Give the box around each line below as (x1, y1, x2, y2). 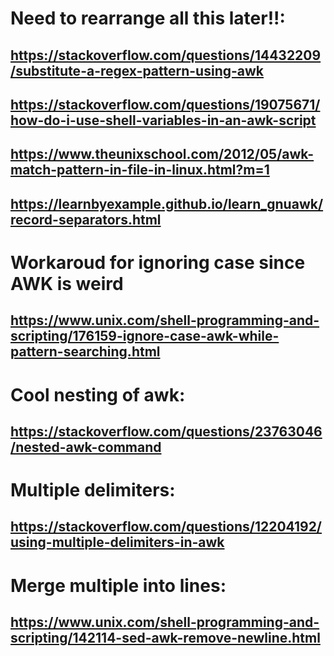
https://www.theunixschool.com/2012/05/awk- (10, 146, 315, 163)
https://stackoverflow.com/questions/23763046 (10, 423, 323, 440)
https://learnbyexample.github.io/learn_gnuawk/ (10, 195, 324, 212)
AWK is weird (10, 272, 124, 295)
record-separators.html (10, 211, 162, 228)
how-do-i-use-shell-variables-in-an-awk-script (10, 112, 317, 129)
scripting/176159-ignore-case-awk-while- (10, 328, 280, 345)
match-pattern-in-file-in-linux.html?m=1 (10, 162, 270, 179)
